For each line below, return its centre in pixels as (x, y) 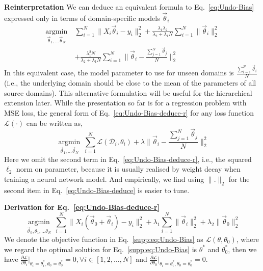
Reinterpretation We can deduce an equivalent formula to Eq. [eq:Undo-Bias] (129, 7)
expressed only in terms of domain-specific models (82, 18)
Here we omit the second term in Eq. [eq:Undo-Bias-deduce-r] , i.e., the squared (128, 159)
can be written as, (54, 123)
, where (248, 239)
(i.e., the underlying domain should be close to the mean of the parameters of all (130, 83)
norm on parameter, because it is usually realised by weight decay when (128, 169)
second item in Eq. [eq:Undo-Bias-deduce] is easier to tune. (97, 190)
